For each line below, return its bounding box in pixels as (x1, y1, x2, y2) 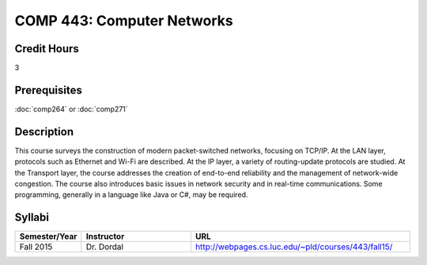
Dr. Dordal (85, 241, 124, 252)
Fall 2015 (19, 241, 53, 252)
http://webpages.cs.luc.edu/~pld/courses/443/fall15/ (195, 241, 393, 252)
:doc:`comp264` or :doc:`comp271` (14, 104, 128, 114)
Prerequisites (14, 83, 82, 97)
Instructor (85, 231, 125, 242)
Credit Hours (14, 42, 79, 55)
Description (14, 125, 74, 138)
